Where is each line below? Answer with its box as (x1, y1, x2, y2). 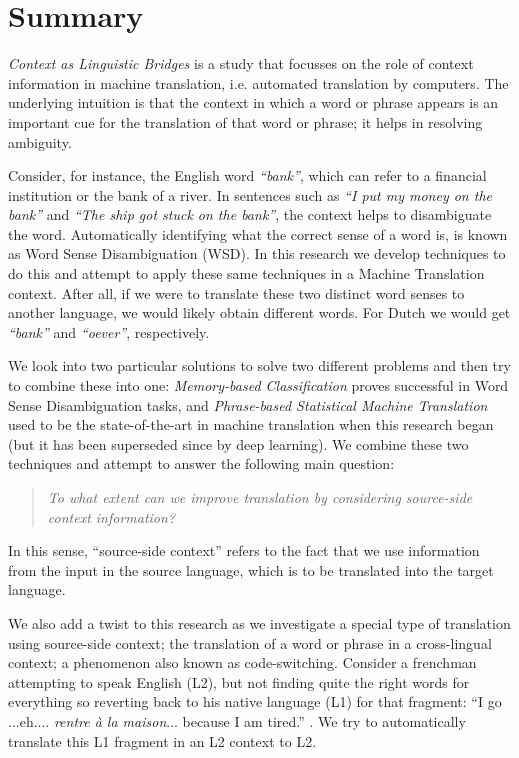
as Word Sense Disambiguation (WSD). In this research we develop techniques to (8, 243, 506, 264)
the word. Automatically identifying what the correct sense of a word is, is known (8, 223, 508, 244)
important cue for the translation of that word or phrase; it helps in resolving (8, 111, 483, 132)
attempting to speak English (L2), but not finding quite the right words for (8, 671, 470, 692)
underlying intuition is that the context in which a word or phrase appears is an (8, 92, 499, 113)
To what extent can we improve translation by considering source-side (47, 487, 473, 507)
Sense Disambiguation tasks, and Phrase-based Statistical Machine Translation (8, 394, 488, 415)
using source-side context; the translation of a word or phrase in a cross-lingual (8, 632, 492, 653)
